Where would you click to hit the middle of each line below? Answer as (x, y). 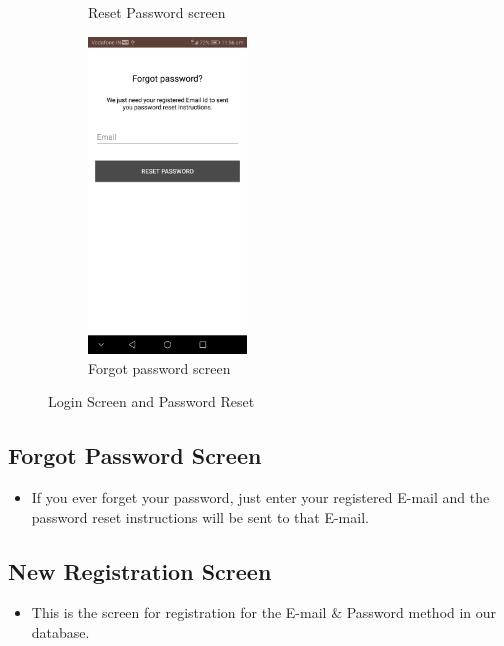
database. (60, 632)
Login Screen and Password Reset (151, 401)
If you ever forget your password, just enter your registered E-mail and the (260, 497)
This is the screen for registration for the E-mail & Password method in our (264, 612)
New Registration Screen (140, 570)
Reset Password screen (157, 12)
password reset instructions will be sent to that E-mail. (200, 516)
